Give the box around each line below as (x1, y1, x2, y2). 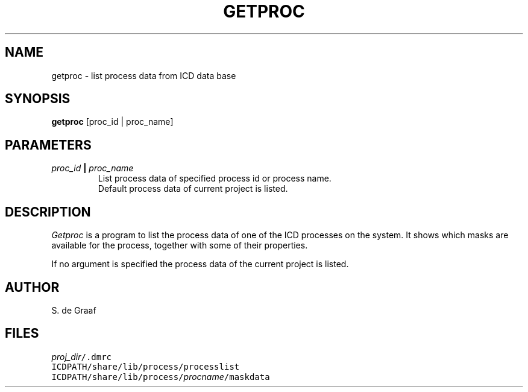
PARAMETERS (5, 137, 92, 153)
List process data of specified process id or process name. (98, 173, 332, 184)
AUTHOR (5, 279, 60, 295)
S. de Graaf (51, 305, 96, 315)
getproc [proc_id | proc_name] (51, 116, 174, 127)
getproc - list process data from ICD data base (51, 70, 236, 81)
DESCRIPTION (5, 204, 91, 220)
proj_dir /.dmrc (51, 351, 112, 362)
